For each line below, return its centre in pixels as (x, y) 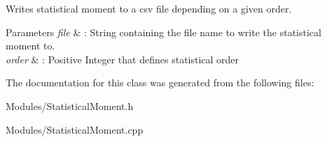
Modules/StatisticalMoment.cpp (75, 129)
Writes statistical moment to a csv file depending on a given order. (149, 8)
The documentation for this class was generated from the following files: (160, 82)
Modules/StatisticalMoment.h (70, 105)
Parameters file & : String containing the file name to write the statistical (163, 32)
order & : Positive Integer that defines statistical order (123, 59)
